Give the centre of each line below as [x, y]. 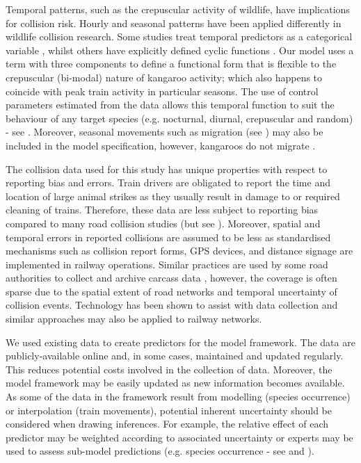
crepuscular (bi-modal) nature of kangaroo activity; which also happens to [164, 77]
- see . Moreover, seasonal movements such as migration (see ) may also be [165, 132]
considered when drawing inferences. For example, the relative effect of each [167, 424]
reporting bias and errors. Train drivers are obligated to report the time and [168, 182]
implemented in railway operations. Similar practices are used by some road [167, 264]
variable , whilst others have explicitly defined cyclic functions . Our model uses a [180, 50]
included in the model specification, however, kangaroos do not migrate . [161, 145]
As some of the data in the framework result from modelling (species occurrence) [178, 397]
